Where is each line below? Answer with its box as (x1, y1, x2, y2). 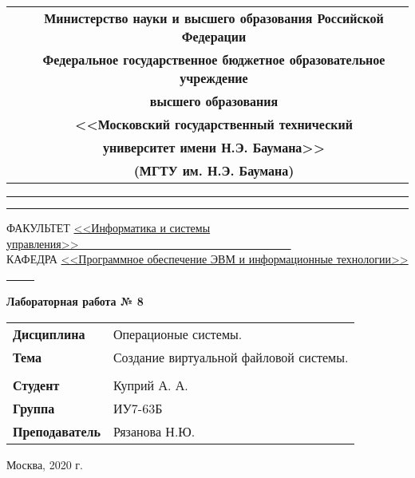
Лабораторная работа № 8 (6, 293, 144, 310)
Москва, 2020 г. (6, 456, 83, 472)
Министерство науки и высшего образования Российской (44, 9, 384, 27)
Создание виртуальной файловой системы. (113, 347, 349, 366)
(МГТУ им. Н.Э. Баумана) (133, 161, 294, 180)
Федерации (181, 27, 247, 45)
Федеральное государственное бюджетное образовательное (42, 50, 385, 69)
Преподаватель (13, 421, 101, 440)
